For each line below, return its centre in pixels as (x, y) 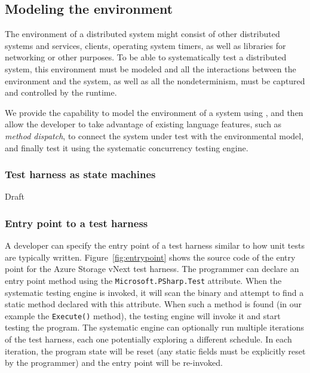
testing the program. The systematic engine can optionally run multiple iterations (154, 327)
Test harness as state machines (80, 174)
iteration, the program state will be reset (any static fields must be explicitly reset (155, 351)
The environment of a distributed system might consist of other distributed (142, 34)
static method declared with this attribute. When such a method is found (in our (154, 304)
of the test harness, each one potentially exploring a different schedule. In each (148, 339)
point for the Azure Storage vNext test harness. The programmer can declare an (152, 269)
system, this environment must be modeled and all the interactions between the (151, 68)
